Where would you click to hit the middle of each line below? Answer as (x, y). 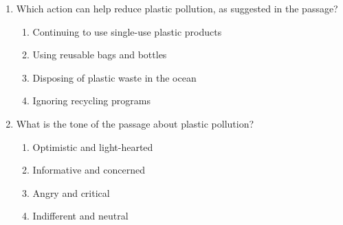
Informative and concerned (89, 170)
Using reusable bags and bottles (100, 55)
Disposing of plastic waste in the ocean (114, 77)
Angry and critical (71, 192)
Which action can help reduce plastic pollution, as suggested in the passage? (177, 8)
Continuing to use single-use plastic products (127, 31)
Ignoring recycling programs (91, 100)
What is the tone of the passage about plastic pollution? (135, 123)
